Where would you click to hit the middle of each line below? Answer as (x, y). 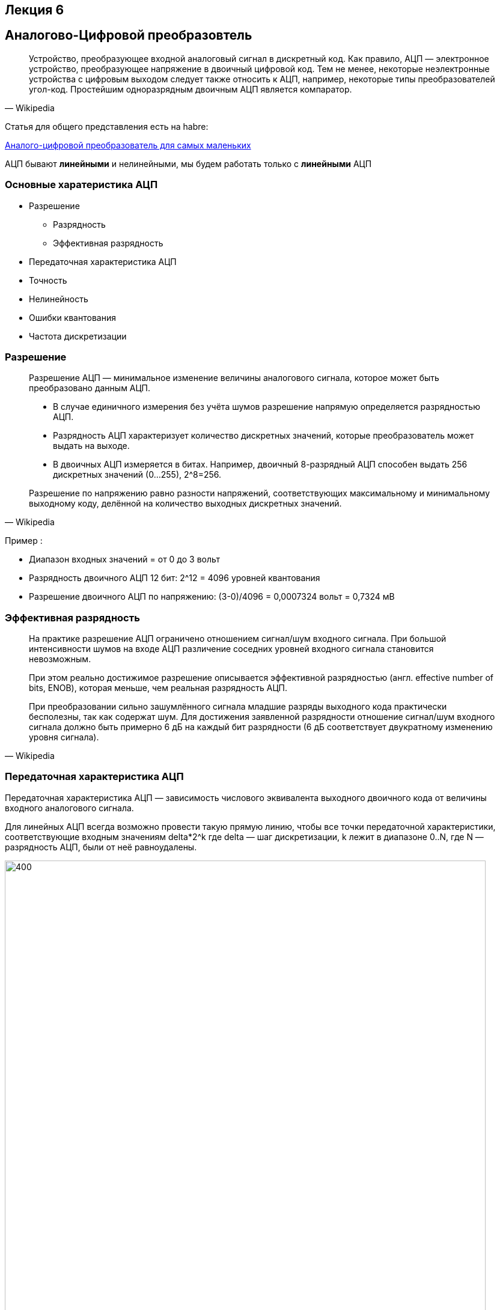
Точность (48, 280)
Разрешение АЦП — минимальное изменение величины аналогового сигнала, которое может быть (234, 378)
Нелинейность (59, 299)
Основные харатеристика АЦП (81, 185)
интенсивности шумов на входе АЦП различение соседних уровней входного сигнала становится (231, 649)
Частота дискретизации (78, 336)
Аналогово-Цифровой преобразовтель (129, 35)
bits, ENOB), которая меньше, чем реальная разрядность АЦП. (158, 688)
